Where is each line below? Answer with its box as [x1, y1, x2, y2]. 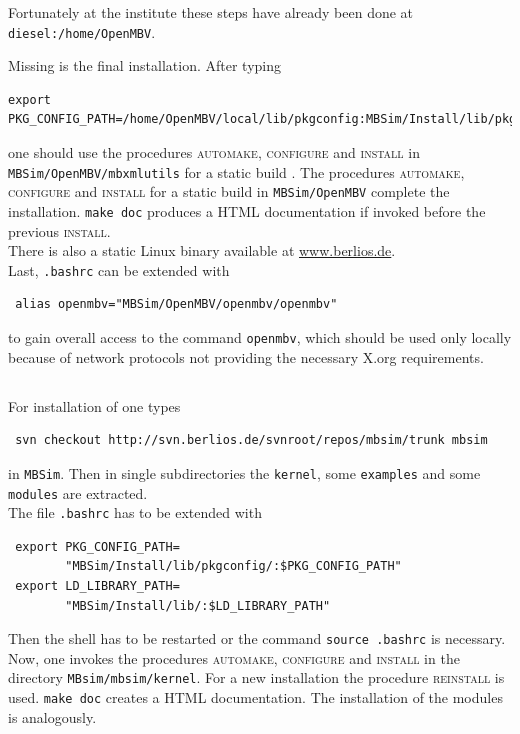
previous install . [8, 220, 111, 241]
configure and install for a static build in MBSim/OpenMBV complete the [8, 181, 450, 202]
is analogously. [8, 706, 97, 727]
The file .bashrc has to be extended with [8, 502, 262, 523]
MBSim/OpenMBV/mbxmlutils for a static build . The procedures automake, [8, 161, 465, 182]
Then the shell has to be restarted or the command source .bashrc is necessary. [8, 628, 506, 649]
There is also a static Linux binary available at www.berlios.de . [8, 240, 396, 261]
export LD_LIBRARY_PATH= [15, 579, 180, 594]
